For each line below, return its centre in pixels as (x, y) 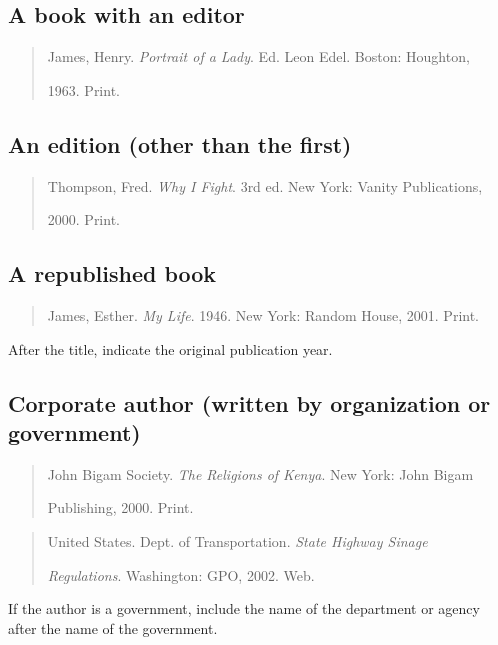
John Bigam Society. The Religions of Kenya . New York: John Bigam (260, 473)
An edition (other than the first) (180, 143)
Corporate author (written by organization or (249, 402)
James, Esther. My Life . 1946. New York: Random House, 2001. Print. (263, 314)
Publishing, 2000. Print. (120, 507)
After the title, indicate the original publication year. (170, 348)
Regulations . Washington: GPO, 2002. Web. (181, 574)
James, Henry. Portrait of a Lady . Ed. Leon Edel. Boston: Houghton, (258, 56)
